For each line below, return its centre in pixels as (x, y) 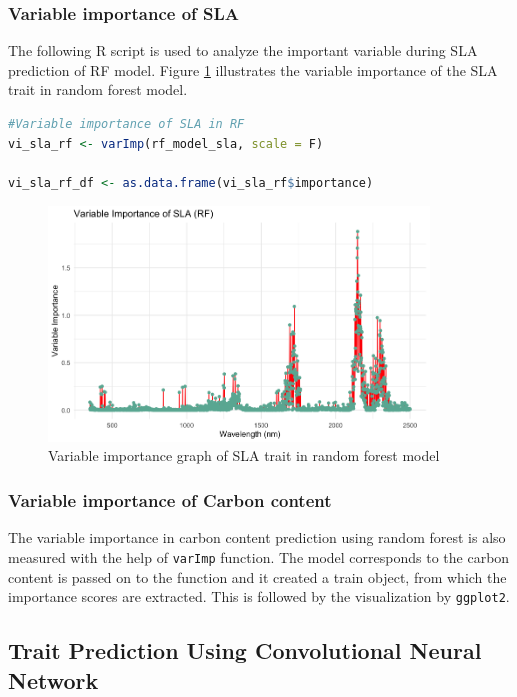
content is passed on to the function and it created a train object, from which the (257, 576)
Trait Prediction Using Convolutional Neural (245, 650)
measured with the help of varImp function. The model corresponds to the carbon (259, 556)
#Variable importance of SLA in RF (126, 124)
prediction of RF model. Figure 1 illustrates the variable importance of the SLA (253, 69)
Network (53, 679)
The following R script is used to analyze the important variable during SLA (243, 50)
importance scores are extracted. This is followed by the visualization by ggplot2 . (259, 596)
